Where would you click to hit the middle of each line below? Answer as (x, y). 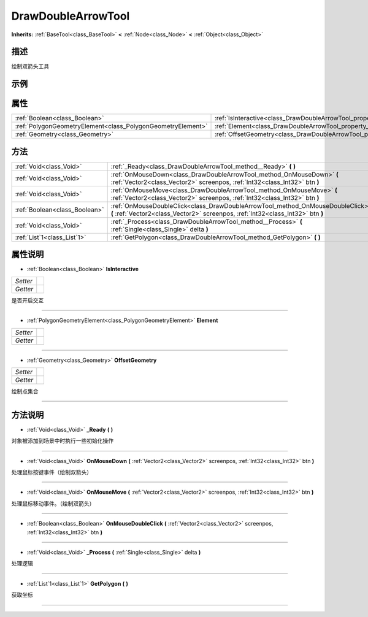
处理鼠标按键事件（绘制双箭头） (52, 472)
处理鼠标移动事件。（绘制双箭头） (53, 504)
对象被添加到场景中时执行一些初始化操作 (62, 441)
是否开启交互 (28, 300)
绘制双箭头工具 (30, 66)
